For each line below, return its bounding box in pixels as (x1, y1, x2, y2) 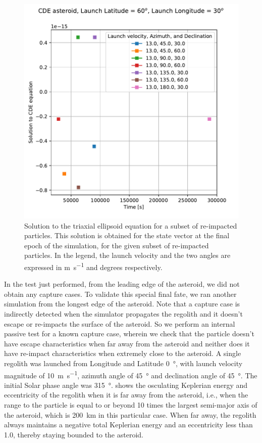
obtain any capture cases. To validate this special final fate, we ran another (4, 288, 237, 299)
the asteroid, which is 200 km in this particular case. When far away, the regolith (4, 409, 256, 420)
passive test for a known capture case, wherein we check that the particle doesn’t (4, 328, 254, 339)
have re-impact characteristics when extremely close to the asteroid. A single (4, 348, 241, 359)
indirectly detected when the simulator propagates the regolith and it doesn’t (4, 308, 243, 319)
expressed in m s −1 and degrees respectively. (24, 260, 163, 272)
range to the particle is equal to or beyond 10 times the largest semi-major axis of (4, 400, 257, 410)
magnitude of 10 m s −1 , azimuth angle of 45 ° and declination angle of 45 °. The (4, 368, 257, 380)
